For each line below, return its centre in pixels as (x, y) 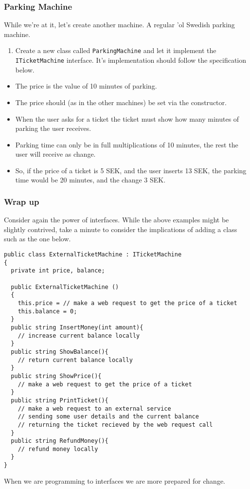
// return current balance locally (75, 360)
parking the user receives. (53, 128)
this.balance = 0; (47, 311)
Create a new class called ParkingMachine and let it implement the (116, 50)
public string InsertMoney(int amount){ (77, 327)
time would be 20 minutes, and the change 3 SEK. (90, 180)
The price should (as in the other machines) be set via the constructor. (121, 102)
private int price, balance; (58, 271)
